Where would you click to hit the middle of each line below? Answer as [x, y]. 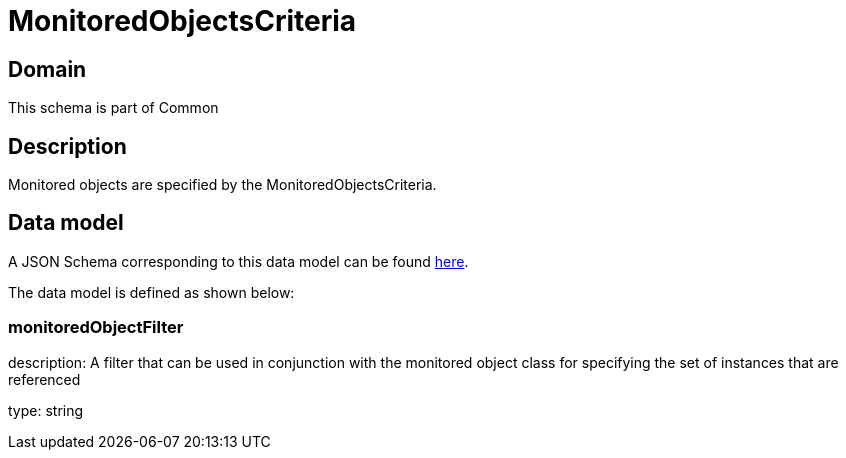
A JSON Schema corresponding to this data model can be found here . [238, 261]
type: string [46, 410]
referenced [44, 379]
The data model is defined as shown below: [151, 292]
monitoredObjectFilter [96, 327]
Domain [47, 69]
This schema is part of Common [113, 108]
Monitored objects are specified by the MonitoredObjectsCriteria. [222, 185]
